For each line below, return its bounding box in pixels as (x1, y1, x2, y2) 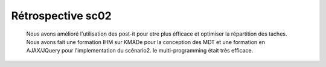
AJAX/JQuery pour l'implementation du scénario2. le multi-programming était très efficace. (26, 47, 254, 54)
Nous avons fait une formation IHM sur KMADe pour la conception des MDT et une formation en (26, 38, 266, 45)
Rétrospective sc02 (11, 9, 112, 22)
